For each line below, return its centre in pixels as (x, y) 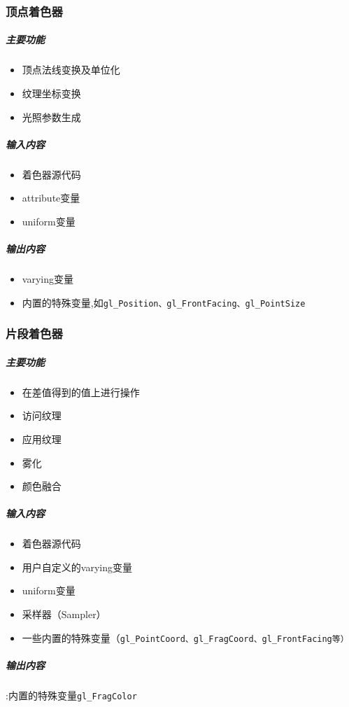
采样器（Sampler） (64, 614)
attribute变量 (51, 198)
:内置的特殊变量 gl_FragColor (71, 695)
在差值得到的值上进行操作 (81, 392)
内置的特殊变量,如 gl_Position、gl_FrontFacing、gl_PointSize (164, 302)
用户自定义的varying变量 (77, 567)
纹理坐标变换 (51, 93)
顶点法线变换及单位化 (71, 70)
